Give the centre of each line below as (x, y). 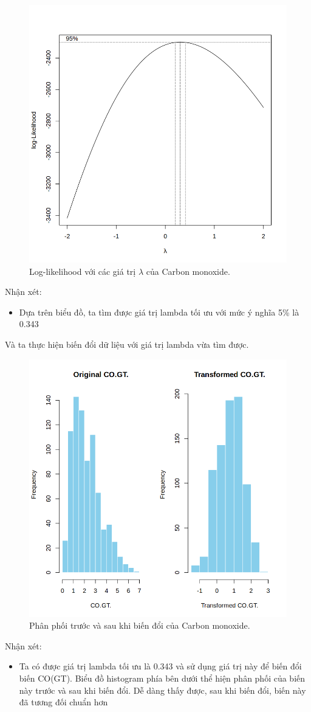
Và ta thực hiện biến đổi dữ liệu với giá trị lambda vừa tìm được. (127, 344)
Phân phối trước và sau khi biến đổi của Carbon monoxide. (140, 625)
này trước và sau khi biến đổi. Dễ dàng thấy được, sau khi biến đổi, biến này (162, 690)
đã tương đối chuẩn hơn (63, 702)
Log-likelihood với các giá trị (83, 271)
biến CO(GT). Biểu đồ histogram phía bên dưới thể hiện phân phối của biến (162, 678)
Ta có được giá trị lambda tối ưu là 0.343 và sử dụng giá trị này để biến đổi (160, 666)
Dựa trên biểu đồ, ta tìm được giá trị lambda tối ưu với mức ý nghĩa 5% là (159, 312)
